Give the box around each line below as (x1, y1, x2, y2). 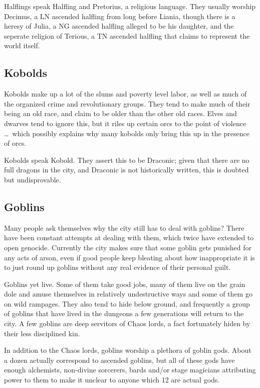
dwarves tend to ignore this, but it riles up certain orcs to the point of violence (4, 118, 246, 128)
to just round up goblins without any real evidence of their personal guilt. (4, 262, 231, 272)
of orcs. (4, 138, 27, 148)
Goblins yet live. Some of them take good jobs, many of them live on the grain (4, 278, 245, 289)
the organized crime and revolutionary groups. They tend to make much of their (4, 98, 250, 109)
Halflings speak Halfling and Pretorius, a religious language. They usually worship (4, 1, 256, 11)
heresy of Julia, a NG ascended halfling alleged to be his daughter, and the (4, 21, 234, 31)
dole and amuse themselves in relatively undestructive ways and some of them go (4, 288, 252, 299)
